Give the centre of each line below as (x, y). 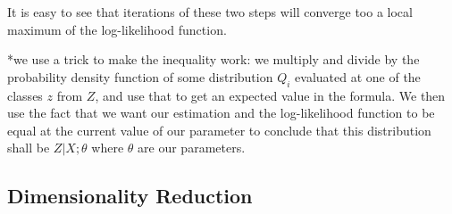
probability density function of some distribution (140, 76)
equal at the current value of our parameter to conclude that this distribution (219, 130)
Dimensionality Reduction (130, 196)
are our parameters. (192, 148)
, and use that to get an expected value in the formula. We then (270, 95)
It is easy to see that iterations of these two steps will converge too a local (210, 12)
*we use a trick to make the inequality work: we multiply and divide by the (213, 59)
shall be (29, 148)
